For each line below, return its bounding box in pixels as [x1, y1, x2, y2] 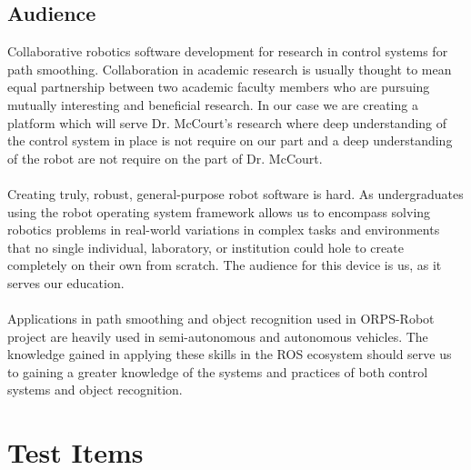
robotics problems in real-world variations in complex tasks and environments [7, 220, 440, 239]
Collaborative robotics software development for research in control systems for [7, 42, 448, 61]
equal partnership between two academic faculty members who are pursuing [7, 77, 430, 96]
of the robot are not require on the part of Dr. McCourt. [7, 148, 323, 167]
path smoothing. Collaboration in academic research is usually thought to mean [7, 59, 452, 78]
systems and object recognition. [7, 380, 183, 399]
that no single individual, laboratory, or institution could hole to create [7, 237, 404, 256]
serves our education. [7, 273, 125, 292]
